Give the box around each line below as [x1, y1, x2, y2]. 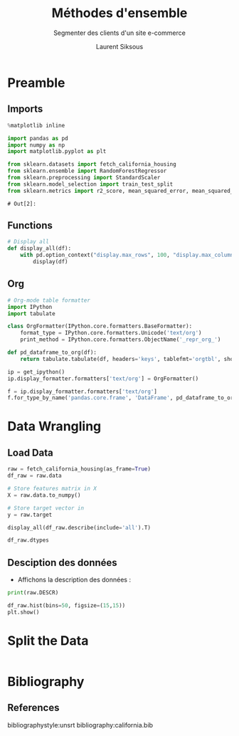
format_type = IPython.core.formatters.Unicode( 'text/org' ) [20, 330, 202, 337]
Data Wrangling [7, 419, 102, 435]
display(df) [33, 258, 69, 266]
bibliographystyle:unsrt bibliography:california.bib [7, 720, 154, 729]
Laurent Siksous [95, 42, 144, 51]
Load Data [7, 446, 53, 458]
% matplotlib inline [7, 122, 65, 129]
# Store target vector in [7, 504, 84, 512]
